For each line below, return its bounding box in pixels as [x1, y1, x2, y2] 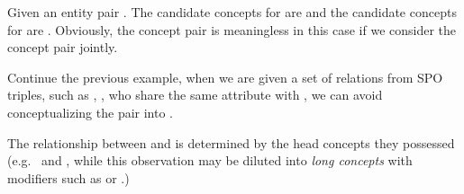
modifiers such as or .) [7, 168, 130, 187]
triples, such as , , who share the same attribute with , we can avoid [7, 85, 383, 104]
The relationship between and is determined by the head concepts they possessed [7, 133, 455, 152]
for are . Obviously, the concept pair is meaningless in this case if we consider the [7, 20, 457, 39]
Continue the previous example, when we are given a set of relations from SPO [7, 67, 443, 86]
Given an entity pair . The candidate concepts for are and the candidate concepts [7, 3, 457, 21]
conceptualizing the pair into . [7, 102, 174, 121]
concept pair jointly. [7, 38, 118, 57]
